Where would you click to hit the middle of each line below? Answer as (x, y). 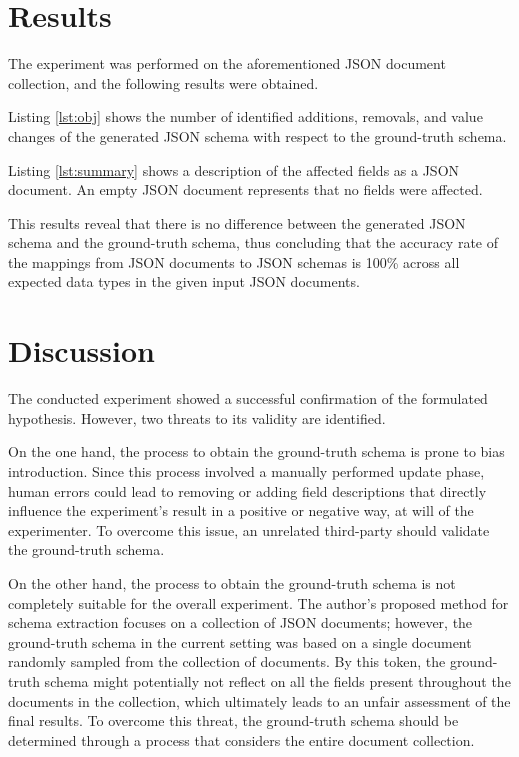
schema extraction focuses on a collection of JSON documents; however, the (240, 622)
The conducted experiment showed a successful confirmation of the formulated (248, 398)
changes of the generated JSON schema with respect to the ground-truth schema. (257, 135)
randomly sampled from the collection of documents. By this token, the (227, 661)
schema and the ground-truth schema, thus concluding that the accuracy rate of (253, 242)
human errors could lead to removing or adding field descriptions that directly (247, 490)
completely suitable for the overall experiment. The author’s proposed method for (258, 602)
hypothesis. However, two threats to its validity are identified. (197, 417)
